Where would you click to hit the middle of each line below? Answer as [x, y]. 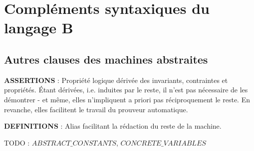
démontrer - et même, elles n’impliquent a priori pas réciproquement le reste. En [127, 99]
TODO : [17, 142]
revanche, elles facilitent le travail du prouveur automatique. [96, 109]
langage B [39, 28]
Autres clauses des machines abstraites [106, 59]
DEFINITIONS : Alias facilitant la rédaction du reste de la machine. [113, 126]
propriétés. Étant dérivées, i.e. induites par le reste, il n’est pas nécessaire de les [126, 90]
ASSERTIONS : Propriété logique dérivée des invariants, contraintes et [116, 80]
